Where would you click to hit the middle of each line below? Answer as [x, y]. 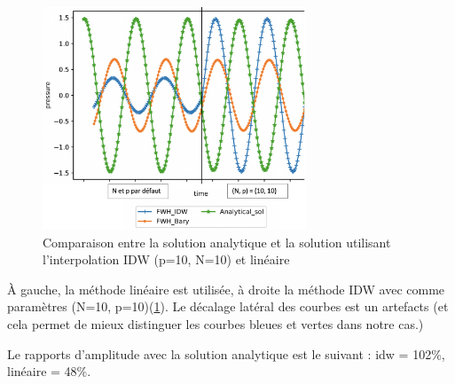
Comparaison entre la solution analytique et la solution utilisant [217, 242]
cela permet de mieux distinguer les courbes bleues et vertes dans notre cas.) [216, 323]
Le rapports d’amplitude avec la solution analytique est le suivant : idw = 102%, [226, 353]
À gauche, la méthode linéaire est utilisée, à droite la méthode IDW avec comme [226, 289]
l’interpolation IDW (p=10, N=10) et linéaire [166, 259]
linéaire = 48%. [49, 371]
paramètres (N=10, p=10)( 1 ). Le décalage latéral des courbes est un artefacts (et [228, 306]
